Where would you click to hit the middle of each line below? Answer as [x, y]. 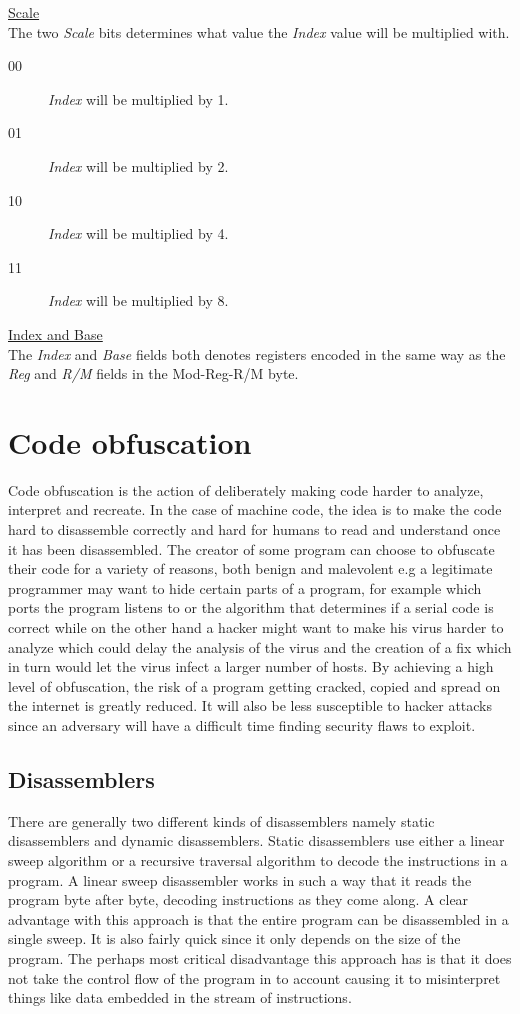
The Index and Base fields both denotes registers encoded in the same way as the [257, 353]
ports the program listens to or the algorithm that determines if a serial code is [251, 607]
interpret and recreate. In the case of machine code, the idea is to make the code [255, 509]
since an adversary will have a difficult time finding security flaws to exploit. [242, 724]
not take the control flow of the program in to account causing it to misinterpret [254, 977]
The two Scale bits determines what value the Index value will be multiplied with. [259, 31]
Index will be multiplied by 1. [138, 98]
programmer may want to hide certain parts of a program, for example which [245, 587]
